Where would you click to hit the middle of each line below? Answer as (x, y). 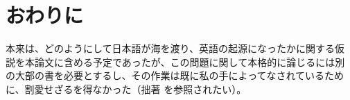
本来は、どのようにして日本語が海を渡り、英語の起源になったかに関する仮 (175, 48)
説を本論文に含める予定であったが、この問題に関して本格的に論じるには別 (175, 61)
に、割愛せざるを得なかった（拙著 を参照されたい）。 (126, 89)
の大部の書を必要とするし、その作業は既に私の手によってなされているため (175, 75)
